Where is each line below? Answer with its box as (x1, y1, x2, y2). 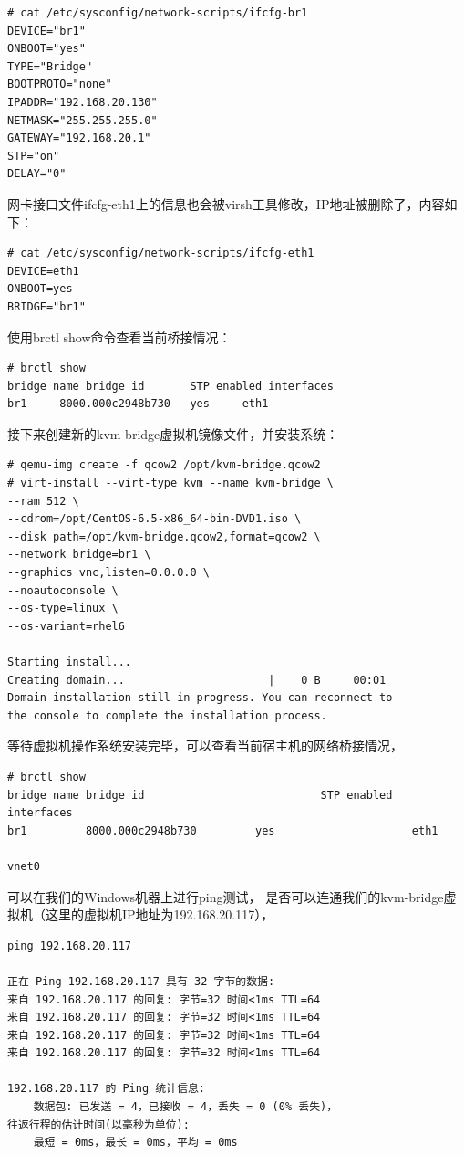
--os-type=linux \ (7, 602, 119, 615)
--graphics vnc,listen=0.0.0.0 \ (7, 566, 210, 580)
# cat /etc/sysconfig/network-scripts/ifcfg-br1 (7, 6, 308, 19)
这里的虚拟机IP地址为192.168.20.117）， (45, 905, 274, 924)
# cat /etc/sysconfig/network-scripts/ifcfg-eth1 (7, 247, 314, 260)
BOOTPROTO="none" (7, 78, 112, 91)
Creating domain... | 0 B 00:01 (7, 673, 387, 687)
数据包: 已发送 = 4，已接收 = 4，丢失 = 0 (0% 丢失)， (33, 1100, 338, 1114)
